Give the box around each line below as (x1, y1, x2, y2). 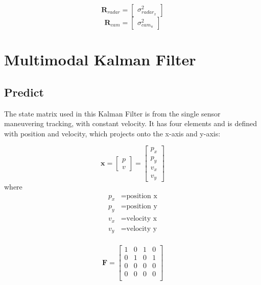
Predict (4, 84, 44, 100)
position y (126, 203, 157, 210)
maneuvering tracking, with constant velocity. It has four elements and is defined (4, 118, 257, 129)
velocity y (126, 225, 157, 232)
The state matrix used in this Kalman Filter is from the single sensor (4, 108, 221, 118)
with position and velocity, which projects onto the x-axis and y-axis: (4, 128, 221, 138)
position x (126, 192, 157, 200)
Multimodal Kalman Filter (4, 49, 196, 70)
